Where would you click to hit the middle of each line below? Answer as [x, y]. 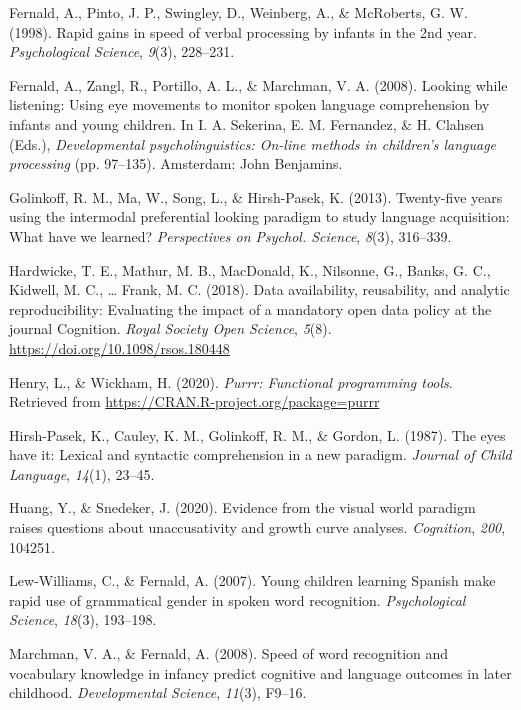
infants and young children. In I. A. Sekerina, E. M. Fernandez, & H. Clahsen [247, 123]
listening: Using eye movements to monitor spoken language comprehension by [249, 104]
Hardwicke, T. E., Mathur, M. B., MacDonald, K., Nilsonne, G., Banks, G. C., [250, 269]
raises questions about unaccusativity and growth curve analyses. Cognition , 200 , [257, 527]
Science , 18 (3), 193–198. [83, 619]
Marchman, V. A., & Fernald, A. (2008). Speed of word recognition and [229, 653]
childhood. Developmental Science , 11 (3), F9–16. [158, 692]
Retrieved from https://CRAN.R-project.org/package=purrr [194, 401]
